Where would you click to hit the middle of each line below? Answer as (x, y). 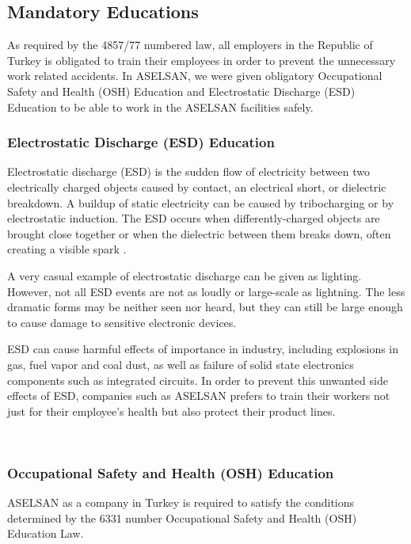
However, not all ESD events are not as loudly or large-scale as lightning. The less (206, 291)
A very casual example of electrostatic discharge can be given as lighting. (185, 275)
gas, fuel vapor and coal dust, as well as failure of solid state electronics (181, 364)
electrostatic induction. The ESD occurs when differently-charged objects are (194, 218)
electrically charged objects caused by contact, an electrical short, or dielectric (197, 186)
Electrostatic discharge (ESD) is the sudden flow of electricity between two (188, 171)
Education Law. (46, 533)
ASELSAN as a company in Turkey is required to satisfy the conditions (181, 502)
